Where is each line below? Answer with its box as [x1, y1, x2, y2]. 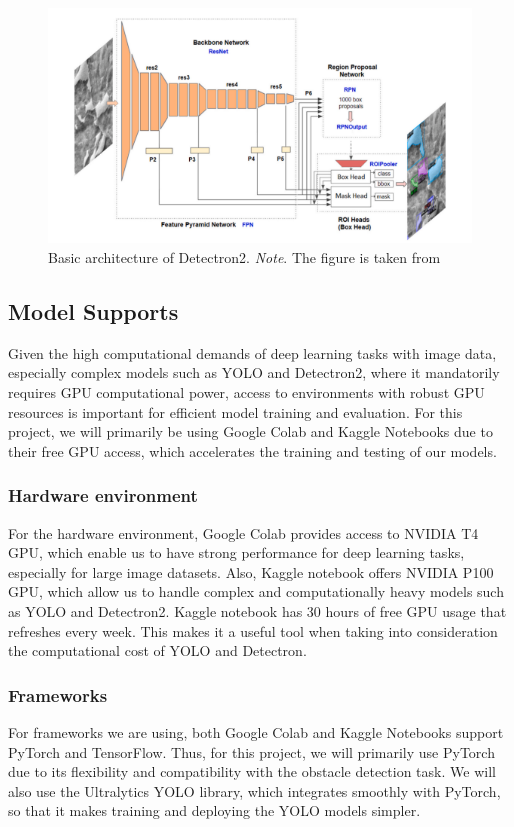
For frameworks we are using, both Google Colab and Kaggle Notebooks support [8, 721, 504, 742]
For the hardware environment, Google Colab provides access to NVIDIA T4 [8, 522, 479, 543]
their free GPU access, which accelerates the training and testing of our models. [8, 440, 497, 461]
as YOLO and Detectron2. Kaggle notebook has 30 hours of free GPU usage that [8, 600, 507, 621]
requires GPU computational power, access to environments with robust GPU [8, 381, 485, 402]
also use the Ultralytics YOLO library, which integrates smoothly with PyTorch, [8, 780, 501, 801]
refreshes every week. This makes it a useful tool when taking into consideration [8, 620, 498, 641]
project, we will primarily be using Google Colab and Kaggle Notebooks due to [8, 421, 493, 442]
